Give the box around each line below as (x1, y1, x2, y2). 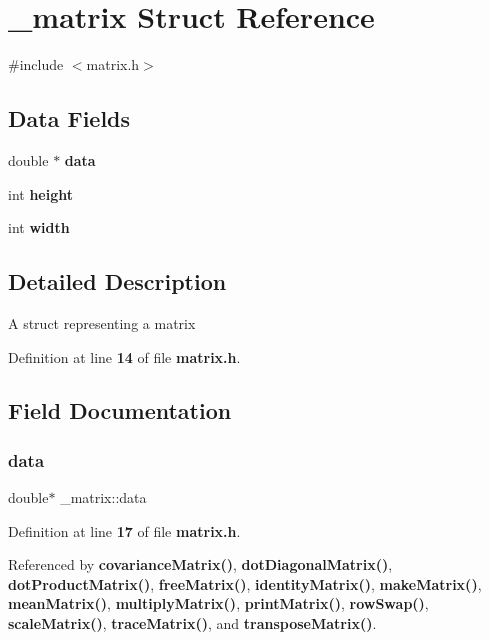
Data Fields (8, 103, 131, 134)
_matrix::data (60, 487, 147, 508)
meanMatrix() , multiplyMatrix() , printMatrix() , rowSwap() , (8, 593, 429, 614)
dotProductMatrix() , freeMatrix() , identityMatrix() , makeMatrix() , (8, 573, 482, 594)
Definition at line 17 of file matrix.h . (8, 520, 241, 541)
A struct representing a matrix (8, 312, 196, 333)
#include (8, 54, 64, 75)
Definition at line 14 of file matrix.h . (8, 346, 241, 367)
